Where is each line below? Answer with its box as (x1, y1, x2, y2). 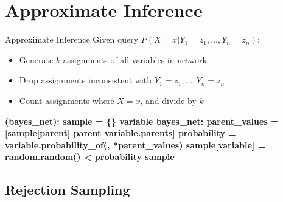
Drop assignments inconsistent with (19, 74, 152, 86)
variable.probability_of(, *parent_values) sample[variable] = (5, 138, 266, 151)
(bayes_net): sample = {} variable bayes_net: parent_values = (5, 114, 279, 127)
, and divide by (140, 94, 197, 106)
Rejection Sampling (5, 180, 130, 199)
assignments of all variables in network (63, 53, 207, 66)
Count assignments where (19, 94, 114, 106)
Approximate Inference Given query (5, 33, 139, 46)
